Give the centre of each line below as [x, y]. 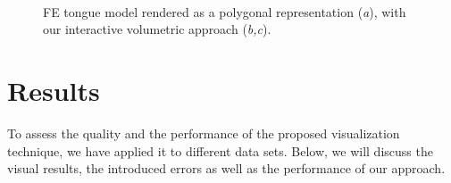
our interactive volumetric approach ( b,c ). [157, 29]
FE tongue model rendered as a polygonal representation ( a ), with [225, 11]
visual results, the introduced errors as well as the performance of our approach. [226, 168]
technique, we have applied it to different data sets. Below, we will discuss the [220, 150]
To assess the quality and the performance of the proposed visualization [204, 133]
